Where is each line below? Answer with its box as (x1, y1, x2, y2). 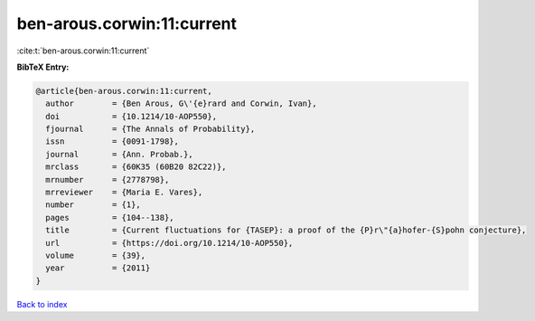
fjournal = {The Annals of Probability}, (45, 124, 256, 135)
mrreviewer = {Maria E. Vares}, (45, 187, 203, 198)
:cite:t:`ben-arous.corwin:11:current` (16, 45, 150, 56)
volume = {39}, (45, 250, 146, 260)
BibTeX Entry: (16, 61, 70, 72)
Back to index (16, 298, 68, 309)
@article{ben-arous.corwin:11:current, (35, 86, 212, 96)
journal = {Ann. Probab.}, (45, 149, 193, 159)
